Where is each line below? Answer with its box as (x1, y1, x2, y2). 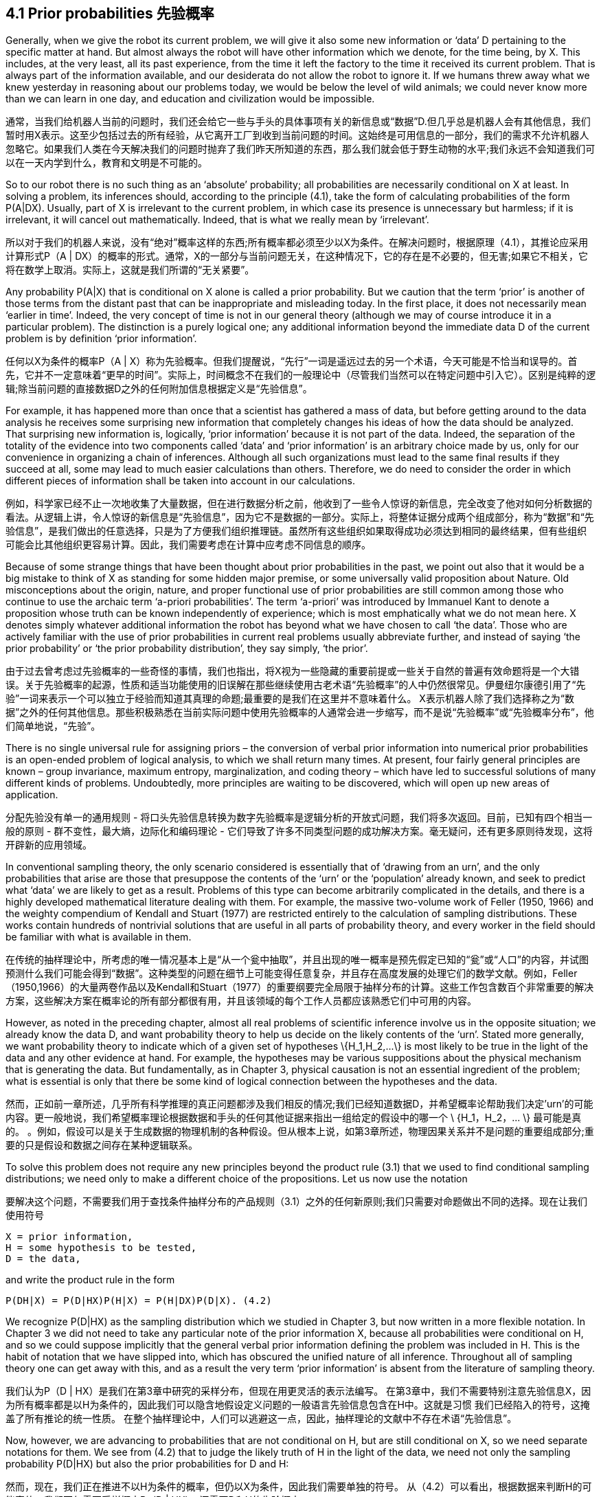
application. (5, 789, 58, 801)
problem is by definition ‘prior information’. (5, 333, 197, 345)
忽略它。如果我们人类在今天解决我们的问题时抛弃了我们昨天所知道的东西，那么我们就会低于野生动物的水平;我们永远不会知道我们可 (5, 143, 596, 155)
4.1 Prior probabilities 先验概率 (5, 5, 214, 22)
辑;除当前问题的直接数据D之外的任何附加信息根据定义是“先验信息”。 (5, 383, 313, 395)
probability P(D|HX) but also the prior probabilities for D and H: (5, 1458, 289, 1470)
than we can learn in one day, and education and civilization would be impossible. (5, 93, 375, 105)
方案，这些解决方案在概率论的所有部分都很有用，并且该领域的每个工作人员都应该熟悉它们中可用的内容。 (5, 995, 477, 1007)
